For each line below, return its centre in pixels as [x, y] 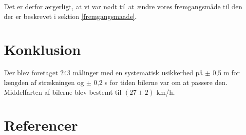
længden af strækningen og [44, 82]
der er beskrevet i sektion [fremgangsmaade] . [70, 16]
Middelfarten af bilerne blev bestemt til [63, 92]
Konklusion [42, 49]
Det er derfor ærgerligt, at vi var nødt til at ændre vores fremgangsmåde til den [123, 6]
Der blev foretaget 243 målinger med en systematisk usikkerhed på [104, 73]
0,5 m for [226, 73]
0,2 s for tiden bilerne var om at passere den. [161, 82]
